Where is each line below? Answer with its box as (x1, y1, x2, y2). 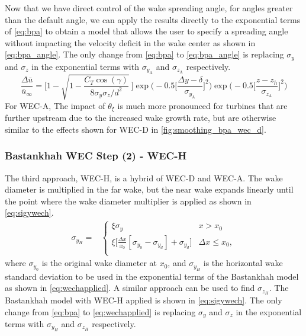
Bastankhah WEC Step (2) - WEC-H (5, 148, 187, 163)
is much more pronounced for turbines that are (117, 99, 288, 111)
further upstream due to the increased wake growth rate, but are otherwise (5, 111, 276, 124)
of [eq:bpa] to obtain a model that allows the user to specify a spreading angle (5, 25, 288, 37)
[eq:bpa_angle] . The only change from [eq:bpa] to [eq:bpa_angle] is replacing (5, 48, 284, 60)
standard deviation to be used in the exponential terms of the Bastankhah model (5, 270, 299, 282)
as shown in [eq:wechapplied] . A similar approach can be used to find (5, 281, 255, 294)
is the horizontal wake (203, 257, 283, 269)
